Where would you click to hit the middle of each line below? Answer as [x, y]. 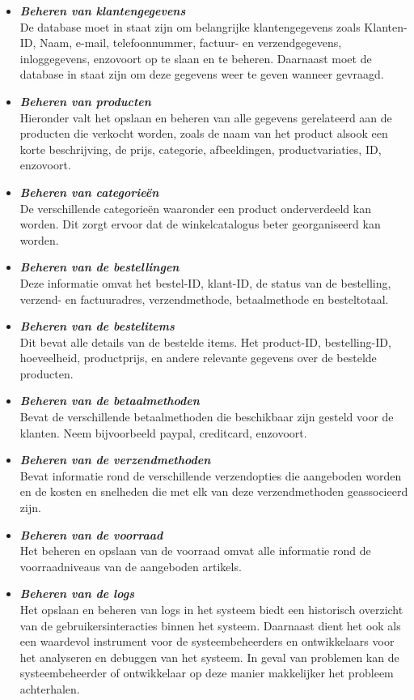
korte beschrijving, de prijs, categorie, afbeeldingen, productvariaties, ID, [201, 149]
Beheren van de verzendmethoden [115, 460]
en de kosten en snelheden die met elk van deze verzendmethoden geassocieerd [214, 491]
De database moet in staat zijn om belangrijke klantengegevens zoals [190, 26]
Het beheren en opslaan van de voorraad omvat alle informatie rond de [195, 551]
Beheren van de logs [77, 593]
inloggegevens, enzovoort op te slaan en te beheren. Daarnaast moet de [196, 58]
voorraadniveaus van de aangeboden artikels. [131, 566]
